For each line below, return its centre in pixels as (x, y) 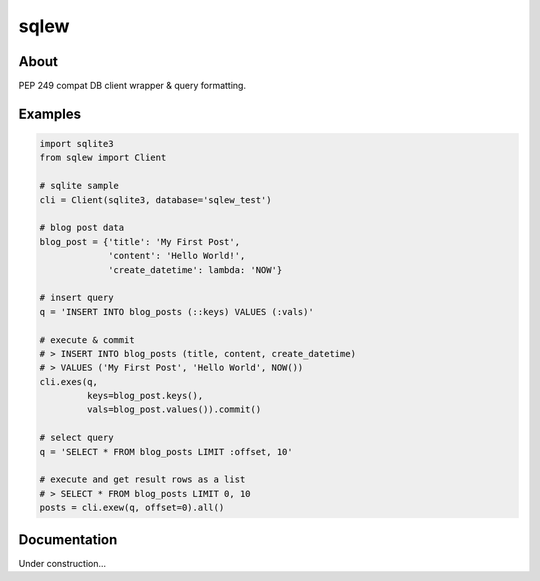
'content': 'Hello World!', (177, 256)
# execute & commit (87, 339)
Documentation (68, 539)
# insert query (76, 298)
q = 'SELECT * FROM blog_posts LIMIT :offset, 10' (166, 451)
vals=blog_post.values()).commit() (174, 409)
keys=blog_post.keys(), (145, 396)
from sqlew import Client (103, 158)
